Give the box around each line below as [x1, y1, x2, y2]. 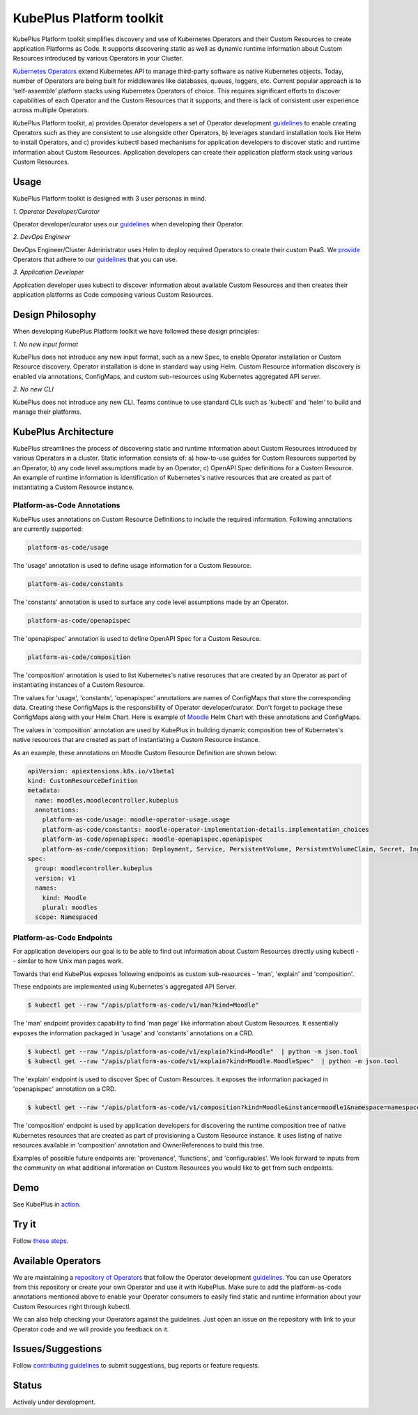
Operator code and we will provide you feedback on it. [13, 1324, 169, 1333]
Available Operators [13, 1255, 101, 1267]
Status [13, 1379, 42, 1391]
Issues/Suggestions [13, 1343, 102, 1355]
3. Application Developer [13, 268, 84, 277]
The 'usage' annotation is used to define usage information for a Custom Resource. [13, 561, 252, 569]
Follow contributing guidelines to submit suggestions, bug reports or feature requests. [13, 1361, 261, 1370]
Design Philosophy [13, 309, 97, 320]
